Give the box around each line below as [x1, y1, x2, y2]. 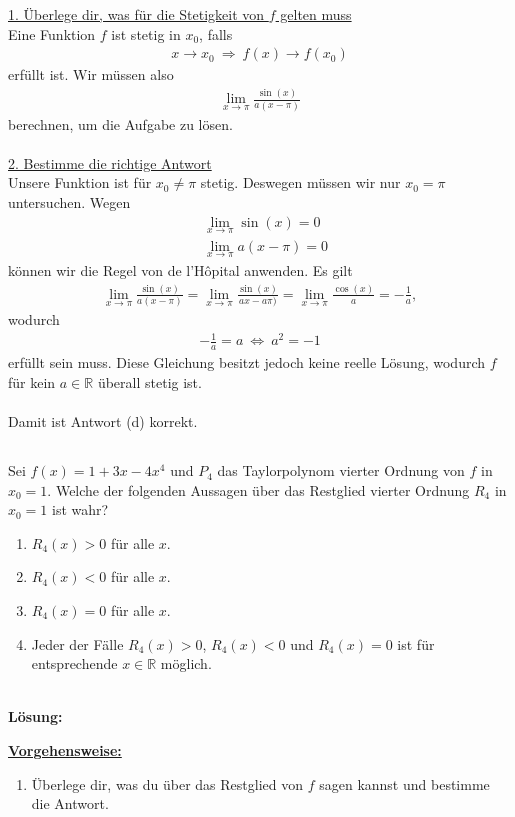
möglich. [160, 653, 212, 674]
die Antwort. [31, 793, 109, 814]
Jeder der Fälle [31, 633, 124, 654]
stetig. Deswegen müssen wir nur [200, 172, 401, 193]
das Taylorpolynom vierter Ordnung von [217, 460, 465, 481]
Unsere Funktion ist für [8, 172, 152, 193]
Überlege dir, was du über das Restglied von [31, 773, 304, 794]
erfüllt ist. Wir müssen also [8, 64, 174, 85]
